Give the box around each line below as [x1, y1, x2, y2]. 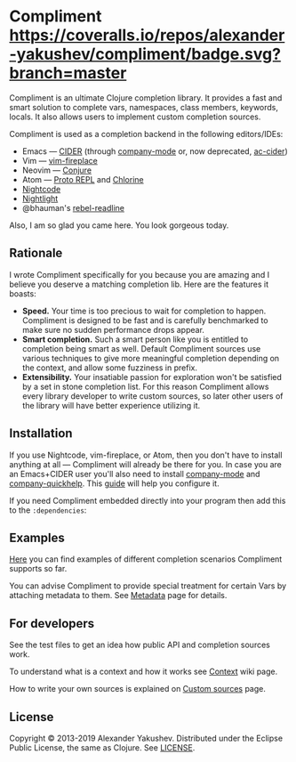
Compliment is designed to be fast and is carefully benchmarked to [21, 314, 268, 326]
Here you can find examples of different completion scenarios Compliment [9, 554, 283, 564]
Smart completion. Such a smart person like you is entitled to [21, 334, 249, 345]
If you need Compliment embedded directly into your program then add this [9, 495, 286, 506]
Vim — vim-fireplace [21, 155, 98, 166]
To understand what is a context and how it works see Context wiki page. [9, 666, 278, 677]
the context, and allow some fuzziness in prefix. [21, 362, 198, 373]
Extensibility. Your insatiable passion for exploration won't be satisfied [21, 371, 283, 382]
